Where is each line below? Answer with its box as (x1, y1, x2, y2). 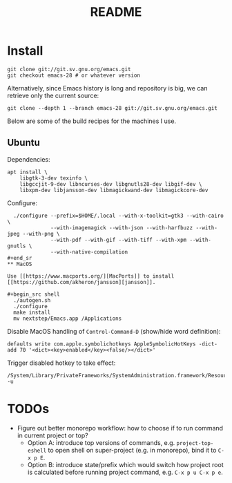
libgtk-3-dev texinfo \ (19, 174, 88, 182)
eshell (27, 447, 47, 454)
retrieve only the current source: (7, 91, 99, 100)
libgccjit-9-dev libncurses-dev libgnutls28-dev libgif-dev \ (19, 180, 202, 187)
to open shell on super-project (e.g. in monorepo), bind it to (48, 446, 217, 454)
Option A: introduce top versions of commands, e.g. (27, 438, 175, 446)
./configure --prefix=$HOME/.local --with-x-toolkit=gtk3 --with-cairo (13, 212, 224, 219)
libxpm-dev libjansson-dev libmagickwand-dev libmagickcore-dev (19, 187, 209, 193)
